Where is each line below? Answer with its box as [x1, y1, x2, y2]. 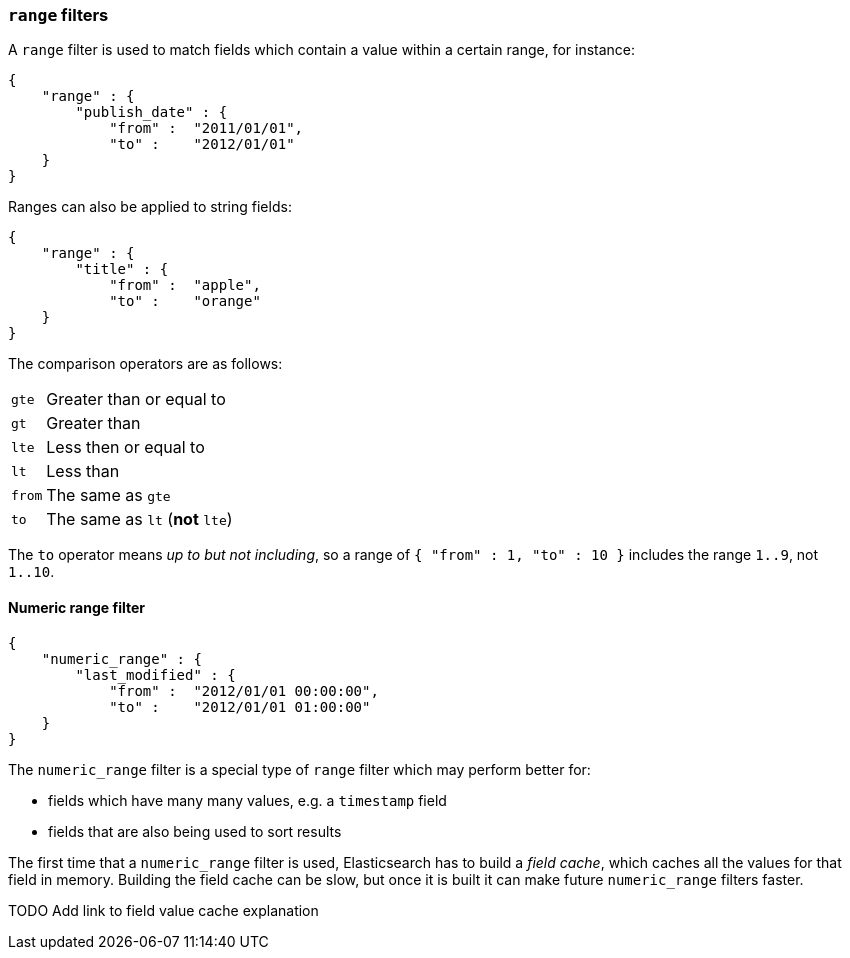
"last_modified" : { [75, 666, 236, 683]
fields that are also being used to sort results [48, 822, 342, 840]
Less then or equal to [46, 437, 205, 458]
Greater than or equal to [46, 389, 226, 410]
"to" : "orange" [109, 293, 261, 310]
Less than [46, 461, 120, 482]
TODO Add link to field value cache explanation [8, 901, 319, 919]
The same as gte [46, 485, 171, 506]
